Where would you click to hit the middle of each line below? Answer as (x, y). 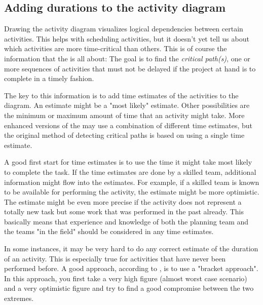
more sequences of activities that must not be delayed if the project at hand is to (130, 68)
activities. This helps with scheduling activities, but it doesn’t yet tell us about (127, 38)
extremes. (19, 298)
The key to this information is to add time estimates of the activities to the (121, 95)
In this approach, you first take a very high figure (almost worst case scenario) (126, 278)
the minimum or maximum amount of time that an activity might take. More (124, 115)
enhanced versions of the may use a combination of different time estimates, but (128, 125)
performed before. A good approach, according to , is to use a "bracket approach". (131, 268)
